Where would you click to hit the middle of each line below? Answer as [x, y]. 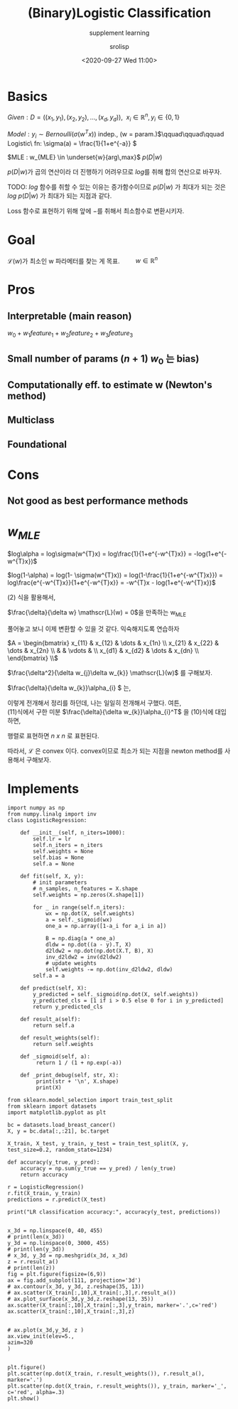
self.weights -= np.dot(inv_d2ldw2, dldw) [109, 969]
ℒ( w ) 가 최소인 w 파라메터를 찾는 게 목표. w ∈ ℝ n [83, 260]
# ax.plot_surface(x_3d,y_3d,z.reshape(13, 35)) [81, 1299]
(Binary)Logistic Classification [119, 13]
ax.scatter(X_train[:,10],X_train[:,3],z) [71, 1311]
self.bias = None [58, 858]
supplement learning [119, 33]
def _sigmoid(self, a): [55, 1057]
